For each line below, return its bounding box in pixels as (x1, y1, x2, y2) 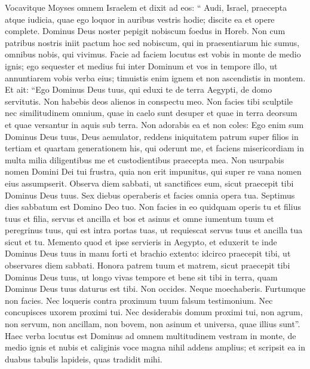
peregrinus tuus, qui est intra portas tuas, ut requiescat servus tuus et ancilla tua (5, 224, 303, 236)
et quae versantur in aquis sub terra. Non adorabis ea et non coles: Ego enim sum (5, 118, 304, 130)
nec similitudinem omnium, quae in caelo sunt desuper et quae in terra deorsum (5, 106, 297, 119)
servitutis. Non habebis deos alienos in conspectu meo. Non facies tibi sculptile (5, 94, 293, 107)
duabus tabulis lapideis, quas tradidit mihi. (5, 352, 162, 365)
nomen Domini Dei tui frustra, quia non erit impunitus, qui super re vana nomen (5, 165, 302, 178)
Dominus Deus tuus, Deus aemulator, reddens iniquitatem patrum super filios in (5, 130, 299, 142)
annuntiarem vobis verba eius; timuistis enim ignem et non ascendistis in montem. (5, 71, 306, 84)
